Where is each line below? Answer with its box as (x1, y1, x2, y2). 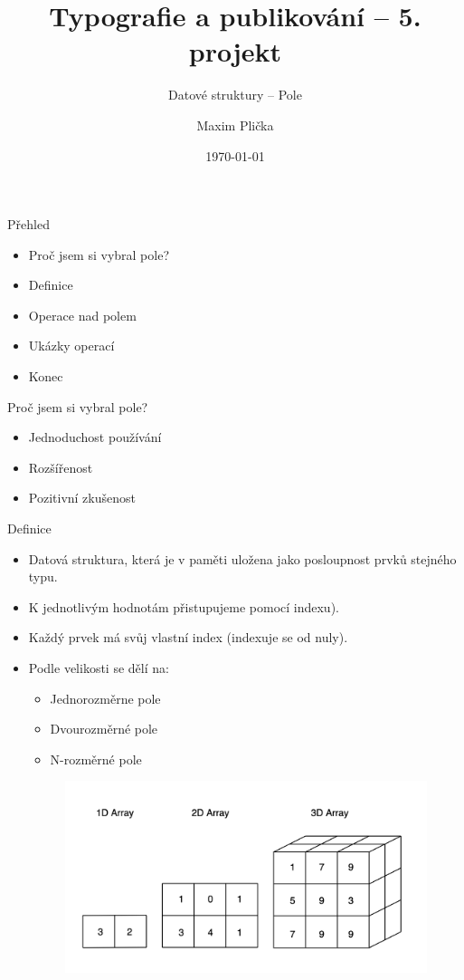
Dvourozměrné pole (50, 719, 158, 738)
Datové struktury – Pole (168, 85, 302, 104)
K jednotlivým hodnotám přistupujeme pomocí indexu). (28, 597, 339, 616)
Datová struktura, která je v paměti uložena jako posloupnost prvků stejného (28, 549, 457, 568)
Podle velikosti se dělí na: (28, 658, 169, 677)
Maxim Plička (196, 115, 274, 134)
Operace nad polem (28, 305, 137, 324)
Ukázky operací (28, 336, 115, 355)
